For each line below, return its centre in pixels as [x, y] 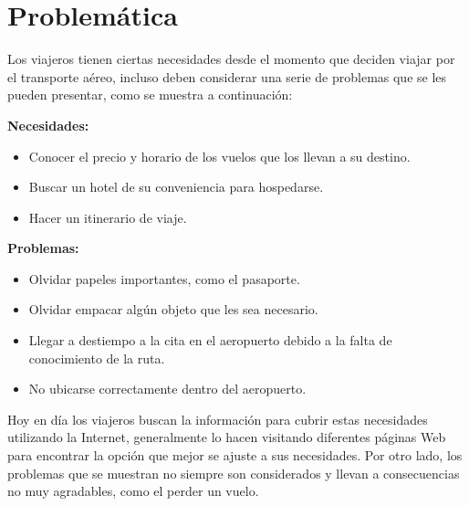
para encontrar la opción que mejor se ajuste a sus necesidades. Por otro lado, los [235, 455]
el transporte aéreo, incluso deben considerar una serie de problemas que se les [227, 76]
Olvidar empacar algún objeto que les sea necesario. [173, 309]
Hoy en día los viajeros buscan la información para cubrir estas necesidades [218, 419]
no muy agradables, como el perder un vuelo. [133, 491]
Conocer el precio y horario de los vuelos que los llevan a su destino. [219, 156]
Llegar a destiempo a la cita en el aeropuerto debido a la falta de [210, 340]
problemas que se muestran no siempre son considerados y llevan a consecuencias [234, 473]
